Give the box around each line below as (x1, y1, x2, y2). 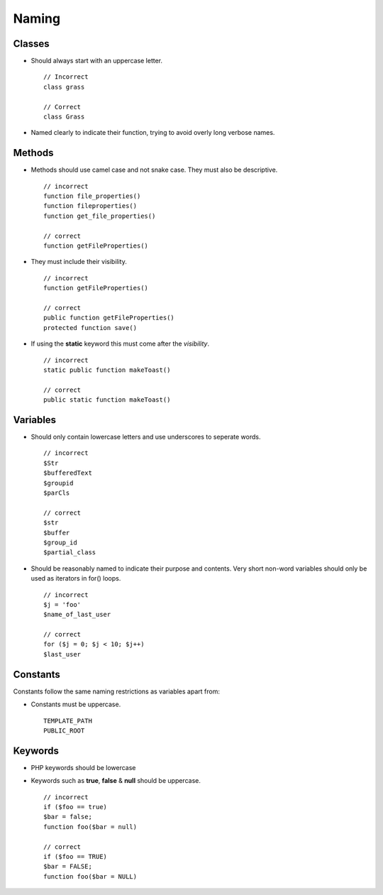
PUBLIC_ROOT (43, 726, 85, 735)
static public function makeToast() (43, 366, 171, 374)
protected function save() (43, 324, 138, 331)
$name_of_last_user (43, 610, 111, 619)
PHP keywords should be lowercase (30, 763, 136, 772)
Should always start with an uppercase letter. (30, 57, 163, 65)
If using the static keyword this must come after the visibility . (30, 339, 209, 348)
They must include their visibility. (30, 258, 128, 266)
